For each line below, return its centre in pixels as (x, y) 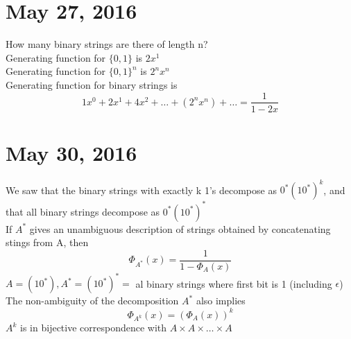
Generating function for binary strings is (92, 84)
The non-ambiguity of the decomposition (92, 301)
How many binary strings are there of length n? (107, 44)
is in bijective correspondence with (94, 328)
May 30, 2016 (71, 152)
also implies (221, 301)
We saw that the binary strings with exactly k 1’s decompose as (141, 190)
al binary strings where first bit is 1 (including (234, 283)
